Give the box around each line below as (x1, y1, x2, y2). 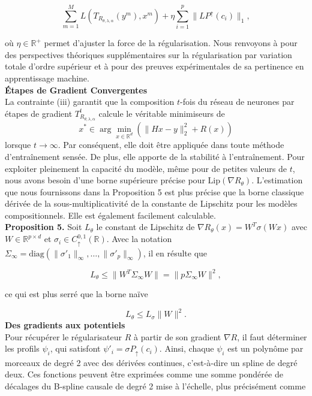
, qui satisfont (50, 342, 101, 355)
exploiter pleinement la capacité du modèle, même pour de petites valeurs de (5, 162, 287, 174)
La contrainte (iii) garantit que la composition (5, 95, 175, 108)
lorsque (5, 138, 31, 151)
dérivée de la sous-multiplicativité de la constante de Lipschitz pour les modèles (5, 197, 298, 210)
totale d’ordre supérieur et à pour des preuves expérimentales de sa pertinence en (5, 60, 304, 72)
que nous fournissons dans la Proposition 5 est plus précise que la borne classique (5, 185, 304, 198)
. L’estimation (251, 174, 303, 186)
